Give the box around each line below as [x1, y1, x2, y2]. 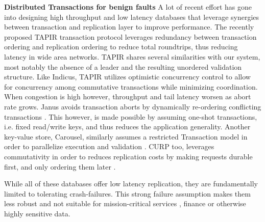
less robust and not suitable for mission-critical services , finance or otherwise [4, 198, 246, 209]
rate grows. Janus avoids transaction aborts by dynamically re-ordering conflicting [4, 101, 261, 112]
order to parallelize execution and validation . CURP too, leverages [4, 141, 214, 152]
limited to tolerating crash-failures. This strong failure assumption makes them [4, 188, 251, 199]
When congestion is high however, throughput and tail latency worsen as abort [4, 91, 251, 102]
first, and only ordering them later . [4, 161, 116, 172]
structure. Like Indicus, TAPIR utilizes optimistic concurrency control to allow [4, 71, 251, 82]
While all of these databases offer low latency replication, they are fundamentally [4, 178, 258, 189]
